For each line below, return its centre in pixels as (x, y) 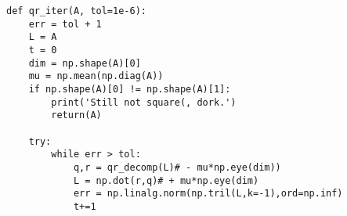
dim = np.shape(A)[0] (85, 63)
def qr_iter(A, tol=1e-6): (76, 11)
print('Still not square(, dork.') (144, 102)
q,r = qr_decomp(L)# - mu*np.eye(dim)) (177, 167)
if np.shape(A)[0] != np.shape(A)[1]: (130, 89)
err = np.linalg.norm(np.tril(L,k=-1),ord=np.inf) (208, 194)
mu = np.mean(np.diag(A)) (96, 76)
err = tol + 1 (65, 24)
